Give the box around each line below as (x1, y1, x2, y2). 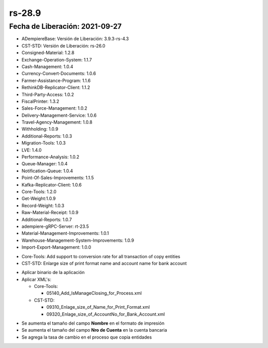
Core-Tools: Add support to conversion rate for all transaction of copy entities (21, 253, 181, 259)
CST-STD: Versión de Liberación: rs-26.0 (21, 43, 106, 49)
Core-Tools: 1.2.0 (21, 189, 57, 195)
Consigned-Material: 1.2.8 (21, 50, 74, 56)
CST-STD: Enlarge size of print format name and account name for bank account (21, 260, 187, 266)
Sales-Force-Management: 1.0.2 (21, 105, 88, 111)
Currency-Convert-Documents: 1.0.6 (21, 70, 96, 76)
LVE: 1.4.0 (21, 147, 42, 153)
